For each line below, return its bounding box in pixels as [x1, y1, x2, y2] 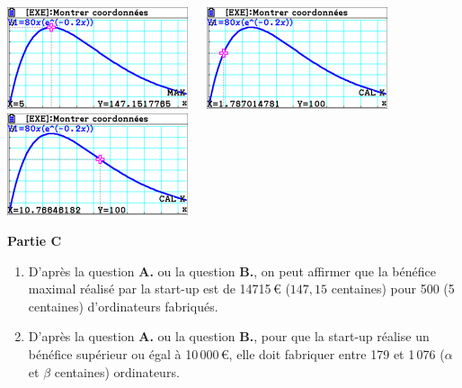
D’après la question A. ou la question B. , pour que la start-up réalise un [28, 327, 430, 346]
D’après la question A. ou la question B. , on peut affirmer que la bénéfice [28, 261, 436, 280]
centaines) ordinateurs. [54, 362, 180, 381]
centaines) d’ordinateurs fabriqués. [28, 296, 218, 315]
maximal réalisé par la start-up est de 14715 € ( [28, 279, 290, 298]
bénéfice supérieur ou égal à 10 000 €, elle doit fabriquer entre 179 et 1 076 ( [28, 344, 445, 363]
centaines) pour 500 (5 [331, 279, 455, 298]
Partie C [7, 230, 62, 249]
